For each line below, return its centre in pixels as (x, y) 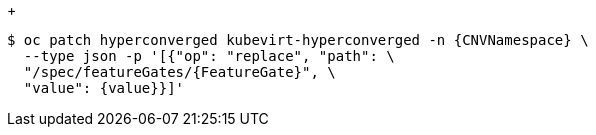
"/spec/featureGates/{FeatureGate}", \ (179, 72)
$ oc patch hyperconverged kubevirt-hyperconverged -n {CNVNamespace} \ (298, 40)
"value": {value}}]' (104, 88)
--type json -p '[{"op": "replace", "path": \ (209, 56)
